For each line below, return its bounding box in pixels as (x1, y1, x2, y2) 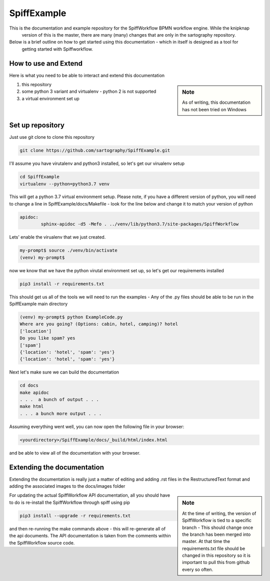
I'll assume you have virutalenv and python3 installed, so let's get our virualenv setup (9, 160, 185, 166)
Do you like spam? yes (19, 335, 75, 341)
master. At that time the (182, 538, 230, 544)
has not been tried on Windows (182, 106, 247, 112)
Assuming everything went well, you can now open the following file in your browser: (9, 424, 184, 430)
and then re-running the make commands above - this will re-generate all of (9, 525, 166, 531)
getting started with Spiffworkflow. (21, 46, 93, 52)
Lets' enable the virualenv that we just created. (9, 234, 106, 240)
